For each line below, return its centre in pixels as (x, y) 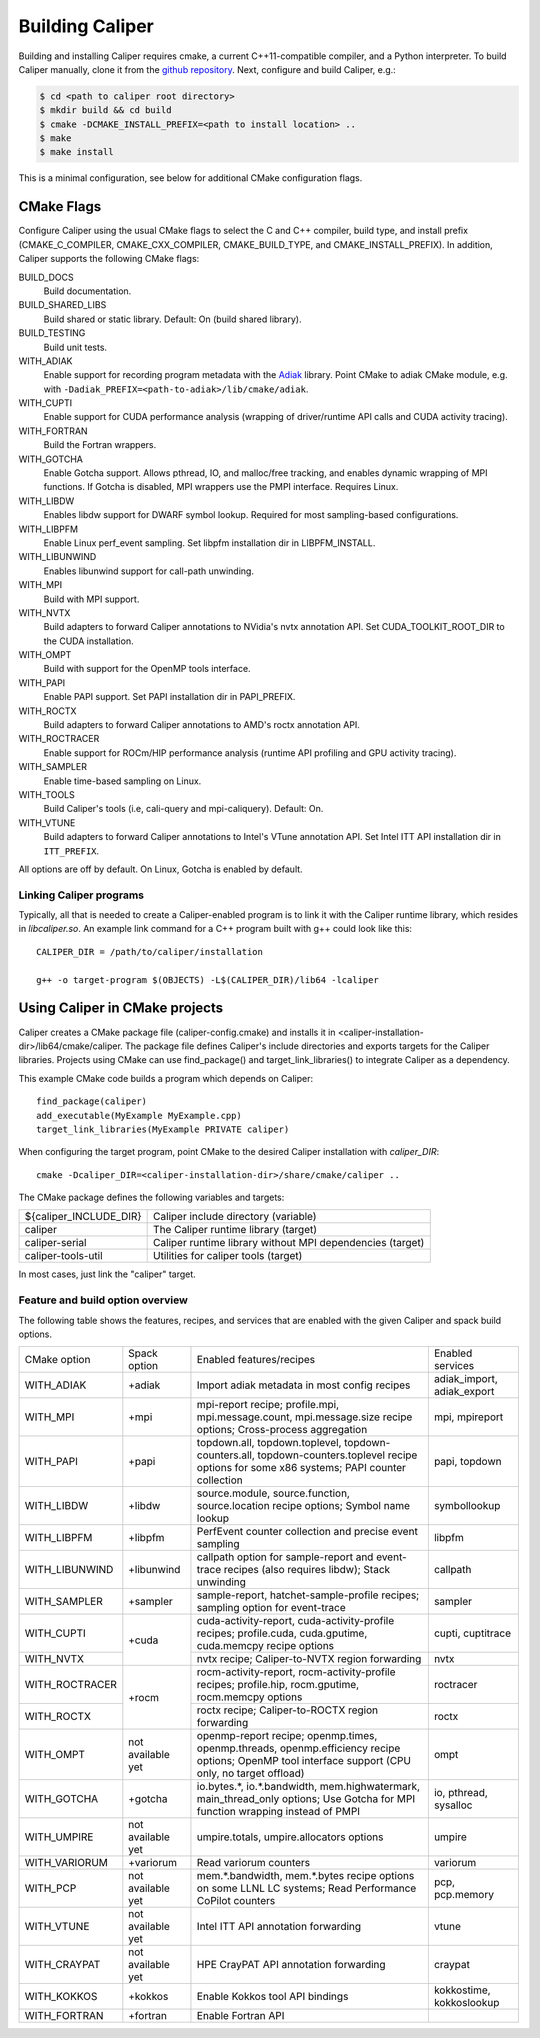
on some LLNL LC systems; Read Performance (306, 1888)
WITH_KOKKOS (61, 1997)
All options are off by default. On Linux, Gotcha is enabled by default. (161, 869)
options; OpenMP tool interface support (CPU (304, 1761)
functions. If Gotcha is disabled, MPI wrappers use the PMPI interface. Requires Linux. (221, 487)
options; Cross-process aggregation (282, 1430)
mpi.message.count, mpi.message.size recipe (304, 1417)
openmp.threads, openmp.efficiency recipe (298, 1748)
